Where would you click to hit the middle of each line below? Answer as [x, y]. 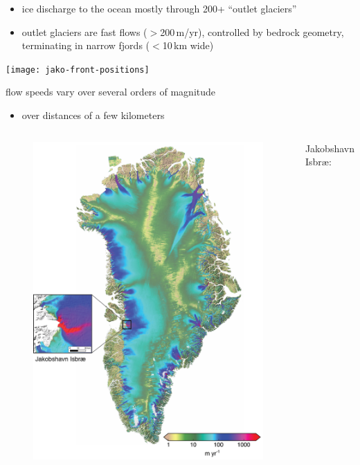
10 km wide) [188, 45]
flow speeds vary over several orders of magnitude [111, 92]
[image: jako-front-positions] [78, 70]
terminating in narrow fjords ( [86, 45]
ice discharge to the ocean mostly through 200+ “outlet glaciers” [159, 8]
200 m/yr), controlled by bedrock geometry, [252, 31]
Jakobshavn [330, 148]
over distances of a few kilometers [93, 115]
